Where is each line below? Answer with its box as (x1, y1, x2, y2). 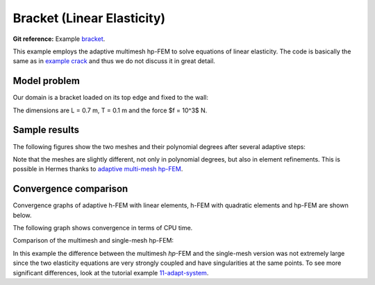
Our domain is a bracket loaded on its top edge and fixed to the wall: (12, 94, 208, 102)
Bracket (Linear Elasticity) (12, 10, 166, 26)
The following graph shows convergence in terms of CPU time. (12, 224, 193, 232)
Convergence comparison (12, 183, 128, 195)
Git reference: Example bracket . (12, 35, 106, 43)
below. (12, 211, 32, 219)
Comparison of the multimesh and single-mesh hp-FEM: (12, 236, 174, 245)
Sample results (12, 124, 80, 136)
